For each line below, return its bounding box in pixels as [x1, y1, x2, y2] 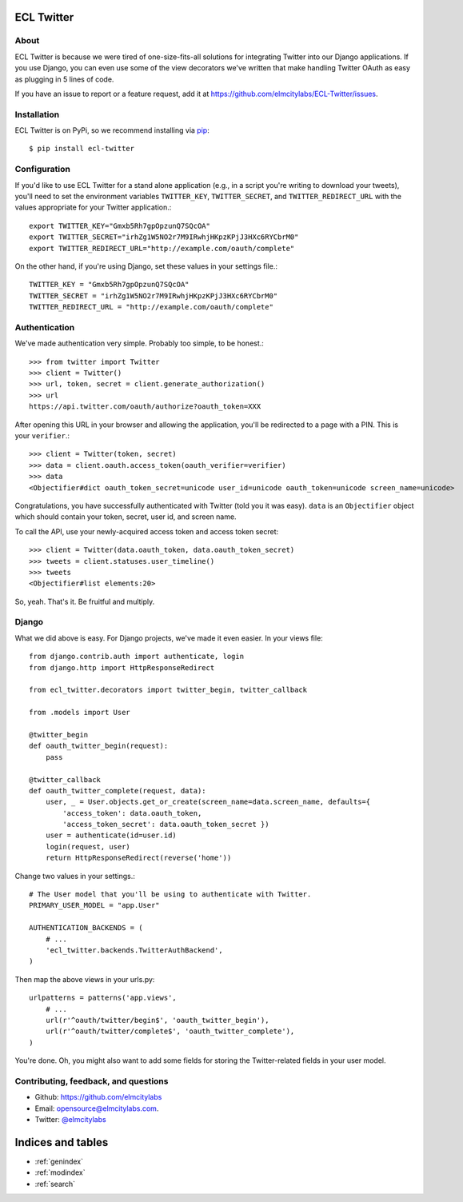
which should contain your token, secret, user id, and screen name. [14, 512, 237, 521]
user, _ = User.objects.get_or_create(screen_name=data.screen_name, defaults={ [45, 797, 371, 807]
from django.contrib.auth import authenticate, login [29, 652, 244, 661]
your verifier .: [14, 431, 70, 440]
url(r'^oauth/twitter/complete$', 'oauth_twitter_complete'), [45, 1027, 295, 1036]
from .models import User [29, 708, 131, 717]
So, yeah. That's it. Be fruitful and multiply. [14, 597, 155, 606]
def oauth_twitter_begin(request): [29, 741, 169, 751]
